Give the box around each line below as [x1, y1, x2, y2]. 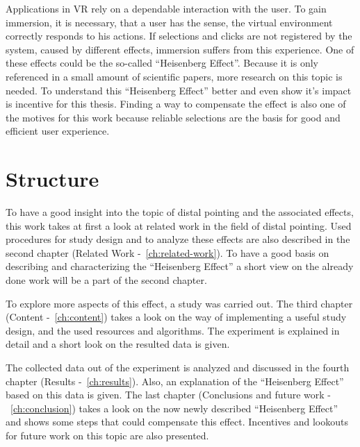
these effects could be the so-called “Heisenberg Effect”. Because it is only [6, 56, 318, 70]
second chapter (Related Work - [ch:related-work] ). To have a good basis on [6, 245, 329, 260]
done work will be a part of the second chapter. [6, 273, 207, 287]
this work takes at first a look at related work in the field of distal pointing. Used [6, 218, 352, 233]
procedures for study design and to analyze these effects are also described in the [6, 232, 350, 246]
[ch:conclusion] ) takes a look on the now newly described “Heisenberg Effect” [10, 400, 338, 415]
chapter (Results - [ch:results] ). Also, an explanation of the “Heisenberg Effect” [6, 373, 344, 388]
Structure [6, 165, 99, 193]
